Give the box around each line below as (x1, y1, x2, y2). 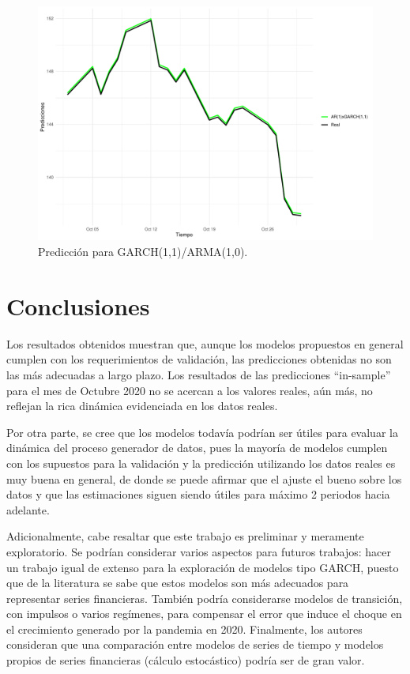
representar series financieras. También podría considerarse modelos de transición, (6, 589, 403, 606)
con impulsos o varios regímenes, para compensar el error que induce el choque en (6, 605, 402, 622)
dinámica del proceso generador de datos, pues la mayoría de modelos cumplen (6, 439, 388, 456)
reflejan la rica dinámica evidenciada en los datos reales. (6, 397, 278, 414)
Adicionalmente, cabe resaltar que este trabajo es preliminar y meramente (6, 528, 364, 544)
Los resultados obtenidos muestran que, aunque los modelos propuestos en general (6, 335, 404, 352)
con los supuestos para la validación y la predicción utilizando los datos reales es (6, 454, 396, 471)
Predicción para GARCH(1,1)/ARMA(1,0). (38, 243, 248, 260)
